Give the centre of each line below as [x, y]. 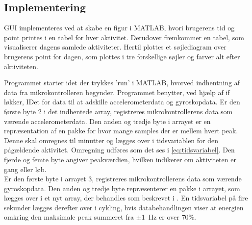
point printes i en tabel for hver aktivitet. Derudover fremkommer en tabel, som [124, 37]
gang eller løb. [25, 169]
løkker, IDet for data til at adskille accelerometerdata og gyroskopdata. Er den [122, 102]
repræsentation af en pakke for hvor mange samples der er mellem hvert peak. [121, 131]
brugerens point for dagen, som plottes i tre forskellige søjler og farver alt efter [122, 56]
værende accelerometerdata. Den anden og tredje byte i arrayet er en [107, 121]
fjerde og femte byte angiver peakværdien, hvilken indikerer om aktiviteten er [120, 159]
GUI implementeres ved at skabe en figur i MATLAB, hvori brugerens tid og [119, 28]
